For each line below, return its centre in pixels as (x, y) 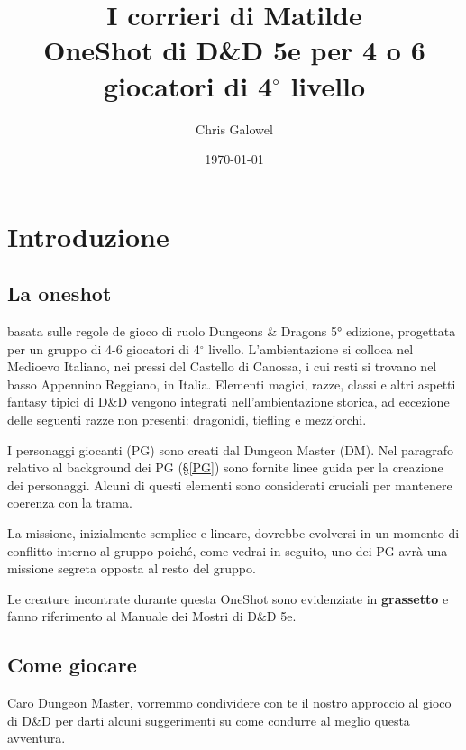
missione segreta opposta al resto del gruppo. (132, 568)
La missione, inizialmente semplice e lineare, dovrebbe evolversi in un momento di (233, 533)
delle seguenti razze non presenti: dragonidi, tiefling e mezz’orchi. (187, 420)
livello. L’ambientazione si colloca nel (311, 348)
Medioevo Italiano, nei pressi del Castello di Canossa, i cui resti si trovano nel (222, 366)
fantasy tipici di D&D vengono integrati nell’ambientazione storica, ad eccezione (228, 402)
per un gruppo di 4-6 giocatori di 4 (104, 348)
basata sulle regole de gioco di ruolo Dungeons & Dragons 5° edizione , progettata (232, 331)
